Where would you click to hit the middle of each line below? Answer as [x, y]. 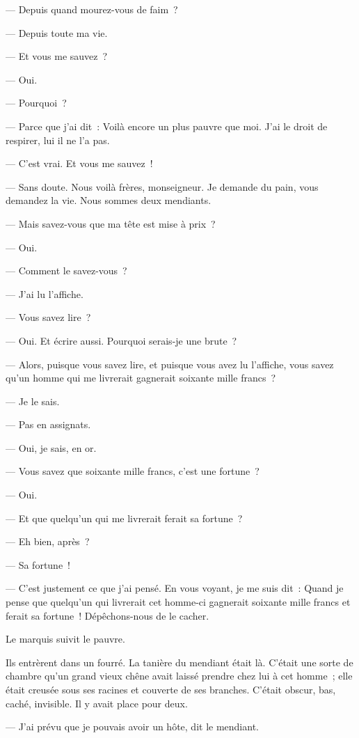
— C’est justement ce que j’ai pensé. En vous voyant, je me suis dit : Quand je [175, 588]
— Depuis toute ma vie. [57, 32]
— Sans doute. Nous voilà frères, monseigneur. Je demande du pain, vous [162, 186]
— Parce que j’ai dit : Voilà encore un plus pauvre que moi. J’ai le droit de [167, 126]
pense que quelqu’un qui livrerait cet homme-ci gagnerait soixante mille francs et [178, 602]
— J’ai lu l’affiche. [45, 293]
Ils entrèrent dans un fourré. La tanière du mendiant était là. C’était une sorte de [179, 662]
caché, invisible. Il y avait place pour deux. [97, 703]
